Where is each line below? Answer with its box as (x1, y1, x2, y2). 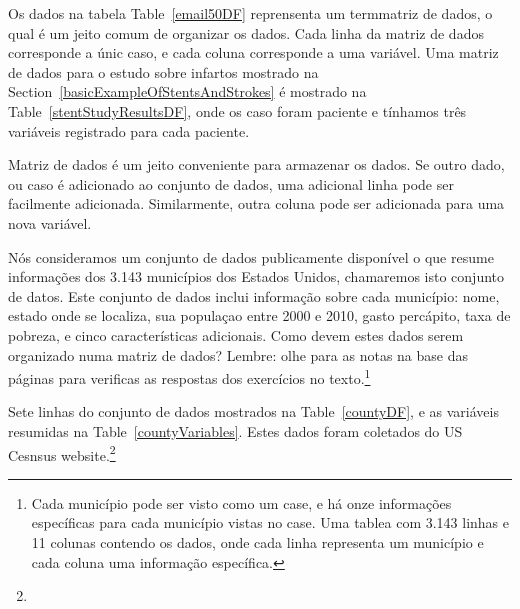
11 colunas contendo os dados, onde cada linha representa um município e (31, 531, 484, 552)
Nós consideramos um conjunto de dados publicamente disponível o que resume (8, 246, 494, 267)
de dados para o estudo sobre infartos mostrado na (8, 61, 319, 82)
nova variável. (8, 212, 92, 233)
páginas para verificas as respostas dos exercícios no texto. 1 (8, 365, 371, 388)
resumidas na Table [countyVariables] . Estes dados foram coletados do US (8, 420, 463, 441)
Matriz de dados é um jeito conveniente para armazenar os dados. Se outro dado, (8, 154, 505, 175)
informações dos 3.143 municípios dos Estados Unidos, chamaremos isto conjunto (8, 266, 505, 287)
